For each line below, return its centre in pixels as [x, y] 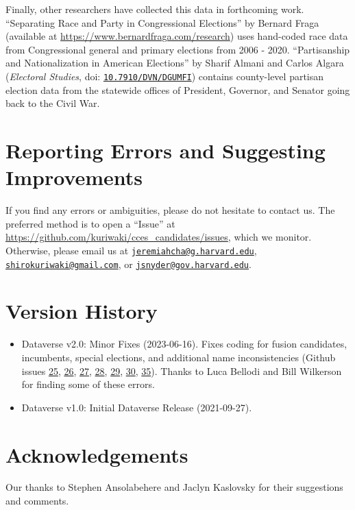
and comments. [37, 501]
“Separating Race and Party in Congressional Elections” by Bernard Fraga [162, 22]
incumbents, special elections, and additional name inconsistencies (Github [179, 357]
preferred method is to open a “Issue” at [90, 223]
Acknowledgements [97, 454]
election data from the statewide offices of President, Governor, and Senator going [178, 89]
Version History [82, 311]
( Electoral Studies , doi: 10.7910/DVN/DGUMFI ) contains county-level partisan [165, 76]
